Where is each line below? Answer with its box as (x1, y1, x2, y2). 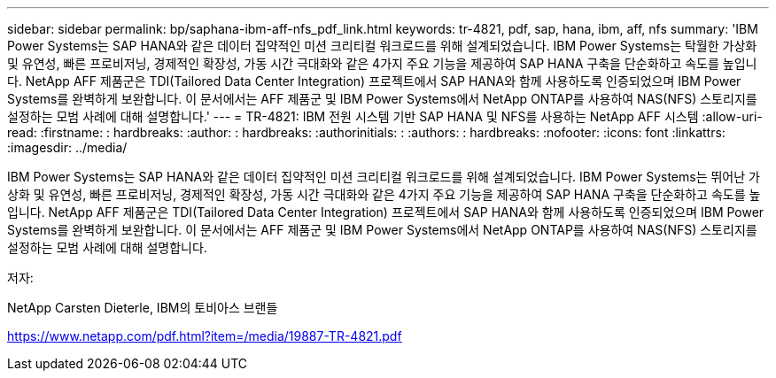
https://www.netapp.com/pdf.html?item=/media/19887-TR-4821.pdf (7, 328, 402, 343)
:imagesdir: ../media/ (7, 140, 128, 155)
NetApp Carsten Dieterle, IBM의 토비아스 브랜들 (7, 300, 278, 315)
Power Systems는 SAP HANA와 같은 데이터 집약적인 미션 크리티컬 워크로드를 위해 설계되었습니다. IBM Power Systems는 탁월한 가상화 (7, 38, 757, 53)
